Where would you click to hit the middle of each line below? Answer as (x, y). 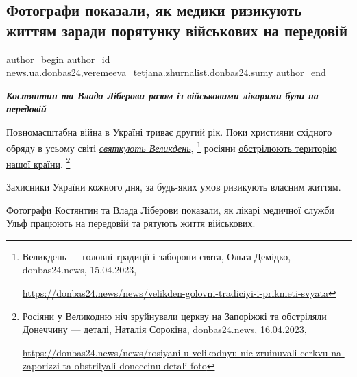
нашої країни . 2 (38, 162)
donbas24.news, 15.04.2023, (79, 270)
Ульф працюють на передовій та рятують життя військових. (131, 223)
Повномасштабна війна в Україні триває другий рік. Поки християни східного (169, 131)
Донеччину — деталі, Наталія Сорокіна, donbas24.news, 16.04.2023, (164, 329)
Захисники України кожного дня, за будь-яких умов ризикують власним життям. (174, 187)
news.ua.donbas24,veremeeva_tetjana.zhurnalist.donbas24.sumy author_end (166, 72)
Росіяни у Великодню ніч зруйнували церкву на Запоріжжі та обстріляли (174, 316)
